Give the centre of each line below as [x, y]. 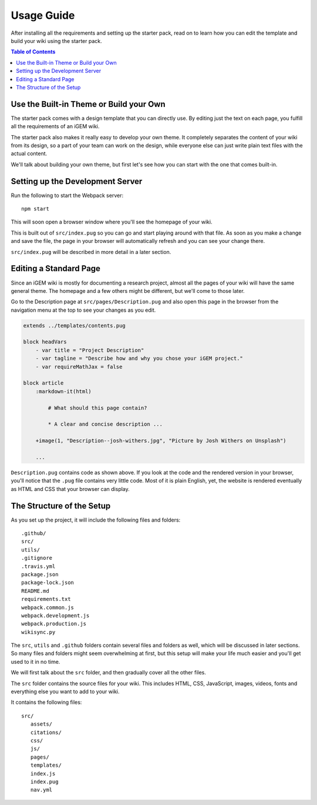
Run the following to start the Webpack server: [67, 195]
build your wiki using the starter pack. [56, 41]
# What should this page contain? [97, 408]
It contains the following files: [46, 702]
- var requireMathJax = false [79, 367]
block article [43, 383]
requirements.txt [46, 599]
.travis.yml [38, 566]
